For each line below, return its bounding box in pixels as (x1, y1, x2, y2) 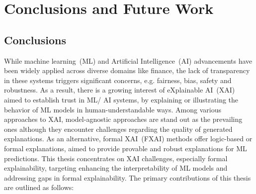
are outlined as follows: (4, 182, 74, 193)
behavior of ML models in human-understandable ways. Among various (4, 104, 221, 114)
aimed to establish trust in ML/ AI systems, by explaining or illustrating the (4, 94, 239, 104)
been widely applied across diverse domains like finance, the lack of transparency (4, 65, 250, 76)
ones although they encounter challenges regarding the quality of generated (4, 123, 233, 134)
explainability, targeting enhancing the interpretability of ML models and (4, 163, 228, 173)
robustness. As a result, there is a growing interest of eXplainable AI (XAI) (4, 85, 235, 95)
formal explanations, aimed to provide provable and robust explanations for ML (4, 143, 247, 153)
